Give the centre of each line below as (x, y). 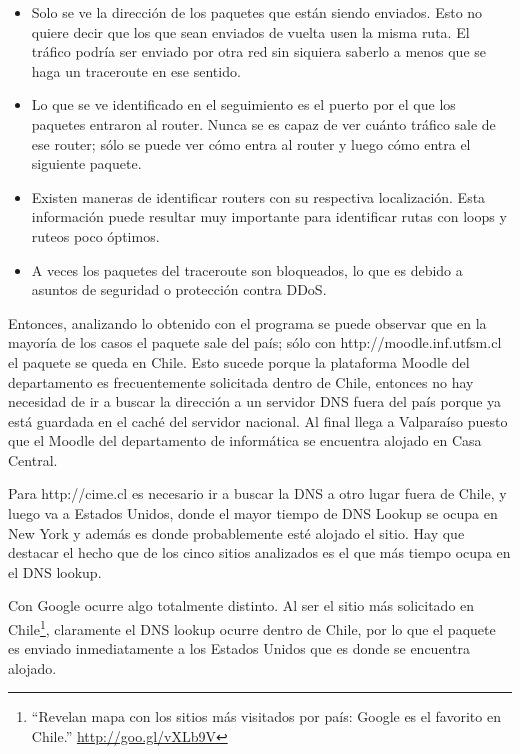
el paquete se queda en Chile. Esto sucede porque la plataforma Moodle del (239, 361)
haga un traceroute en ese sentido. (136, 70)
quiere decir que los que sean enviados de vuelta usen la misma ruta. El (250, 31)
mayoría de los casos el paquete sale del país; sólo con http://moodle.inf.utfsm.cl (255, 342)
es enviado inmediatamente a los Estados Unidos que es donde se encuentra (239, 648)
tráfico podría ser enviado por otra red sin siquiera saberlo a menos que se (259, 51)
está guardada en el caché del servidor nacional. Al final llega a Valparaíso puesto (258, 420)
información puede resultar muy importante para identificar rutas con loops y (269, 216)
